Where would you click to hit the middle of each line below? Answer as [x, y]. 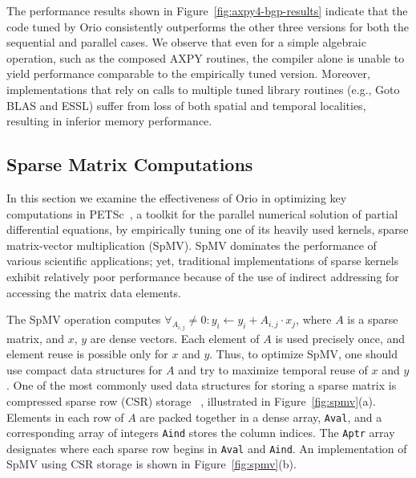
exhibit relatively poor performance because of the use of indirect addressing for [203, 276]
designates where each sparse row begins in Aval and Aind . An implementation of [207, 448]
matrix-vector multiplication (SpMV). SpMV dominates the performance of [192, 245]
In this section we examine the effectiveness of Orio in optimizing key [177, 197]
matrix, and [36, 338]
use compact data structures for [85, 369]
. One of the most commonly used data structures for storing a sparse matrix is [202, 385]
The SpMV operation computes [84, 319]
